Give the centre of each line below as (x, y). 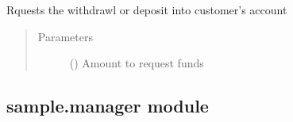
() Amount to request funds (137, 63)
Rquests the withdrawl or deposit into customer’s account (147, 10)
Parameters (65, 36)
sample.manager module (108, 106)
